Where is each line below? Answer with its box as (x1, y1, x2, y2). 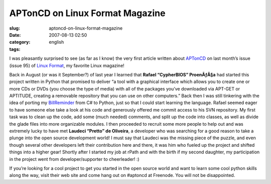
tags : (9, 46, 21, 52)
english (49, 39, 64, 45)
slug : (9, 25, 20, 31)
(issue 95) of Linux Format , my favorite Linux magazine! (9, 62, 125, 68)
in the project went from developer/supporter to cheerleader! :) (9, 156, 140, 162)
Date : (9, 32, 21, 38)
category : (9, 39, 31, 45)
